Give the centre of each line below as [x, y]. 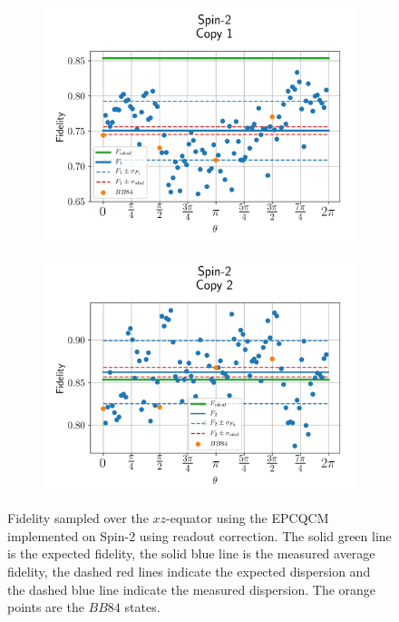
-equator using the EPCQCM [248, 518]
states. [142, 607]
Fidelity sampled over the [78, 518]
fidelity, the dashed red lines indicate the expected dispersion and [189, 571]
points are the [46, 607]
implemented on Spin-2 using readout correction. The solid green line [199, 535]
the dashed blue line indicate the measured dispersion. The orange [192, 589]
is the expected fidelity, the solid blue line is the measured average [191, 553]
